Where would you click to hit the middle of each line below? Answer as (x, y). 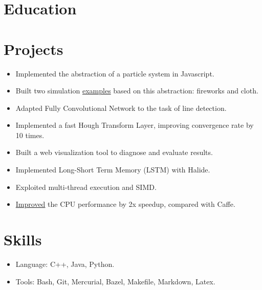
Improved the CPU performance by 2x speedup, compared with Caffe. (125, 204)
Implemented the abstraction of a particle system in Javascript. (115, 73)
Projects (34, 49)
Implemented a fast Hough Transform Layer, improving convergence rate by (135, 125)
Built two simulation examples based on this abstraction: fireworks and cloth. (137, 91)
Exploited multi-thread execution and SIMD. (86, 187)
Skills (23, 239)
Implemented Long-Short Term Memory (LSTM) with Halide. (113, 170)
